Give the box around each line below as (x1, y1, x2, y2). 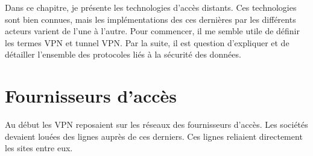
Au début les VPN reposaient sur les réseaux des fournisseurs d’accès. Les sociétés (5, 118, 308, 131)
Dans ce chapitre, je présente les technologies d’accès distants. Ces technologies (5, 1, 297, 13)
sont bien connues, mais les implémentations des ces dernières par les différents (5, 13, 296, 25)
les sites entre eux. (5, 142, 73, 154)
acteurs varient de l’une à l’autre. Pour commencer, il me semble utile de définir (5, 25, 300, 37)
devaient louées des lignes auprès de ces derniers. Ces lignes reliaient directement (5, 130, 303, 142)
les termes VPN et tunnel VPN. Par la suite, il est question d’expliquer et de (5, 36, 289, 49)
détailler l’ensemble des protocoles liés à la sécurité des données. (5, 48, 241, 61)
